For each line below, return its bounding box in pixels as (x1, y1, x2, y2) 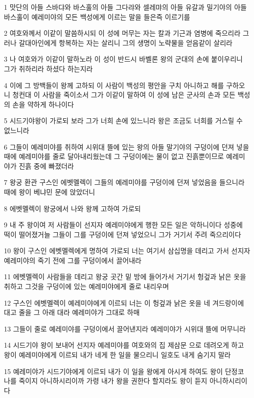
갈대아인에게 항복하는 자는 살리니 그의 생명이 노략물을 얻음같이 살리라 (19, 37, 232, 47)
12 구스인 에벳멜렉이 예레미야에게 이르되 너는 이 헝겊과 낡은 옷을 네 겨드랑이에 (4, 297, 244, 308)
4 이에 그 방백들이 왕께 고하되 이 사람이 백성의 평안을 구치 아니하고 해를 (4, 80, 224, 90)
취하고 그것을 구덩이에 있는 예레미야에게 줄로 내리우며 (4, 281, 169, 291)
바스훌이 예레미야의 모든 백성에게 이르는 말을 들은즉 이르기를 (4, 11, 190, 22)
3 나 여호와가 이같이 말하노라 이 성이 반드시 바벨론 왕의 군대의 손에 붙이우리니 (4, 54, 243, 64)
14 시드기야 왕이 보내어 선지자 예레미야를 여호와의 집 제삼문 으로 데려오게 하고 (4, 340, 244, 350)
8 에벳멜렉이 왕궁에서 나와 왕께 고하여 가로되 (4, 203, 141, 213)
